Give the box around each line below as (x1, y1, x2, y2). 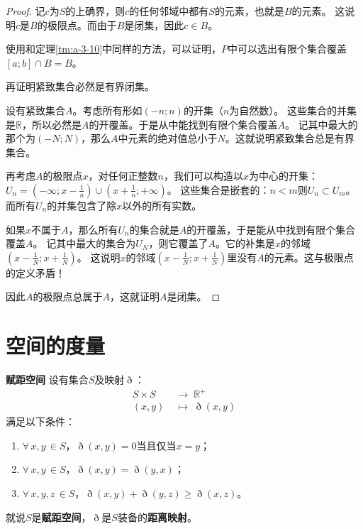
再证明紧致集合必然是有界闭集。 (6, 79, 155, 94)
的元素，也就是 (214, 4, 284, 18)
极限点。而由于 (47, 17, 117, 32)
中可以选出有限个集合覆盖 (228, 41, 347, 56)
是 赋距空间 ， (31, 509, 91, 524)
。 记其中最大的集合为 (33, 236, 136, 251)
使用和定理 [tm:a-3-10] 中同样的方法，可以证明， (6, 41, 222, 56)
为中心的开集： (248, 168, 318, 183)
